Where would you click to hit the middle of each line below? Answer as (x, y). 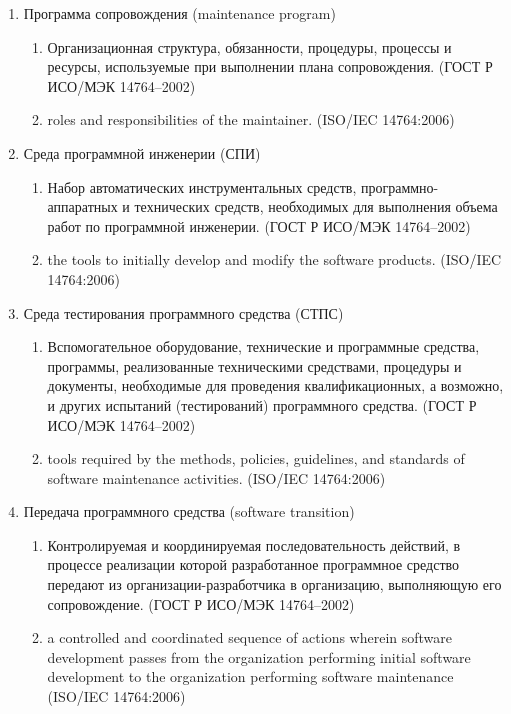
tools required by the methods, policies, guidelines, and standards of (256, 458)
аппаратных (82, 206)
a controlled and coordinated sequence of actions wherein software (250, 637)
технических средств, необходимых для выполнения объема (316, 206)
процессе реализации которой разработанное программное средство (253, 564)
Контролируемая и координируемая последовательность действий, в (254, 544)
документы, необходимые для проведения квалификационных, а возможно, (275, 385)
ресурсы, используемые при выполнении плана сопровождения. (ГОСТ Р (270, 66)
